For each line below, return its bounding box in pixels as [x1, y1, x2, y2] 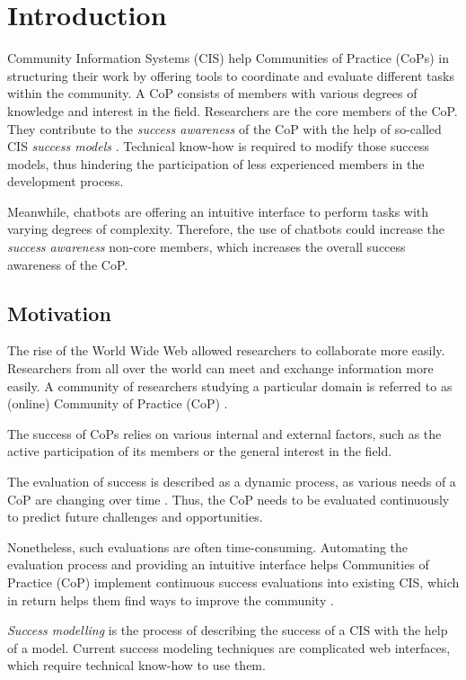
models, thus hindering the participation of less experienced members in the [7, 154, 425, 173]
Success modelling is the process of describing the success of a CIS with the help [7, 621, 448, 640]
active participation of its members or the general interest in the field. [7, 442, 392, 461]
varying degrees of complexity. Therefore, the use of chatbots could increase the [7, 219, 444, 238]
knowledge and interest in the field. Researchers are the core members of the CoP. [7, 101, 458, 120]
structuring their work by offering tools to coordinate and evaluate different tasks [7, 66, 454, 85]
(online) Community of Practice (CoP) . [7, 394, 228, 413]
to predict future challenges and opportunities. [7, 507, 263, 526]
